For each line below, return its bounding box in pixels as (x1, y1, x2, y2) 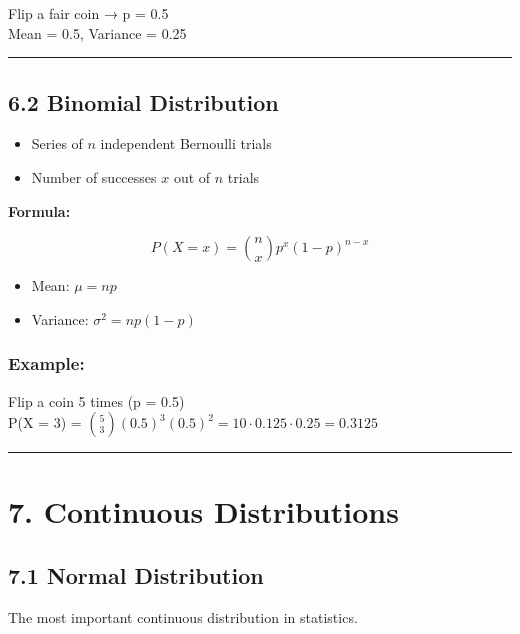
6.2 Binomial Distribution (8, 86, 279, 117)
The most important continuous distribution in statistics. (8, 606, 358, 627)
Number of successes (31, 166, 157, 187)
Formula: (8, 200, 71, 221)
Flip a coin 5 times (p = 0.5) (8, 390, 185, 411)
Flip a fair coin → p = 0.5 (8, 3, 169, 23)
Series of (31, 133, 83, 154)
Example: (8, 351, 85, 376)
